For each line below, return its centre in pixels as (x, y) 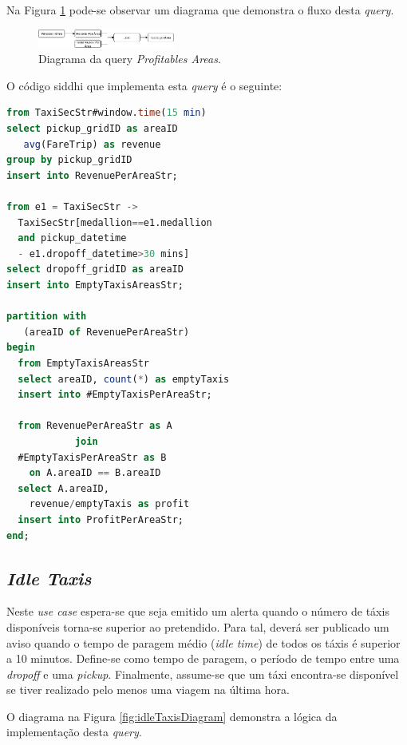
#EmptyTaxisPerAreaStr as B (92, 457)
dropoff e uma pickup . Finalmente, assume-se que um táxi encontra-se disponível (203, 674)
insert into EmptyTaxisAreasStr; (95, 285)
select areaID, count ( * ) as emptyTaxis (124, 379)
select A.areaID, (63, 488)
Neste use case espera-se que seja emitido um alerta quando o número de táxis (198, 611)
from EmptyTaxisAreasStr (83, 363)
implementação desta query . (74, 732)
